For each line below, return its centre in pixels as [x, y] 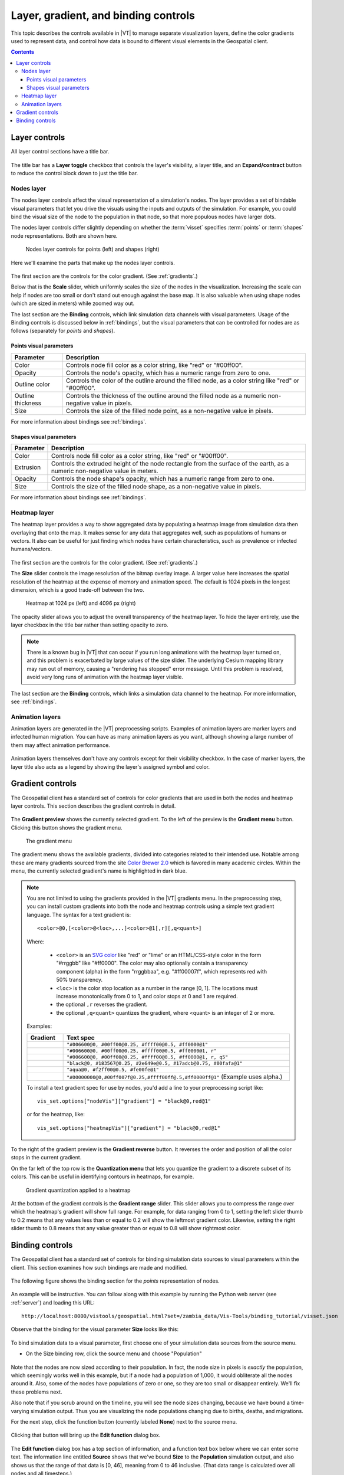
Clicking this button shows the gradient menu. [67, 827]
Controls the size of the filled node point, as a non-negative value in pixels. [169, 411]
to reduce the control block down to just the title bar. [75, 173]
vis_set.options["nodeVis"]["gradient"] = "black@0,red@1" [124, 1101]
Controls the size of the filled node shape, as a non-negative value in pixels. [156, 487]
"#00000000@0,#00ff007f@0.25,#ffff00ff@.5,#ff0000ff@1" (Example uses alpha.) [175, 1077]
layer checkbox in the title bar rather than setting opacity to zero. [90, 625]
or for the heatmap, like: [56, 1115]
